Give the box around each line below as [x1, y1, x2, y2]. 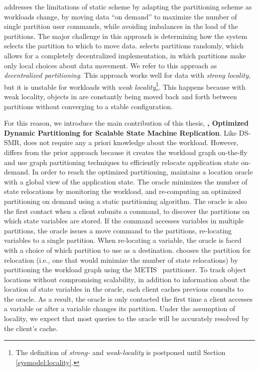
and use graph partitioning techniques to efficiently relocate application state [4, 157, 239, 167]
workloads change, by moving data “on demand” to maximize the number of [4, 11, 237, 21]
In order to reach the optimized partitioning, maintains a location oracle [32, 167, 253, 177]
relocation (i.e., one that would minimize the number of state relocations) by [4, 254, 238, 265]
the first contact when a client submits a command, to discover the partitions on [4, 205, 250, 216]
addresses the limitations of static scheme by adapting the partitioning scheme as [4, 1, 252, 11]
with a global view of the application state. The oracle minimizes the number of [4, 176, 248, 186]
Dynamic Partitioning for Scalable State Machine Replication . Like [4, 127, 237, 138]
